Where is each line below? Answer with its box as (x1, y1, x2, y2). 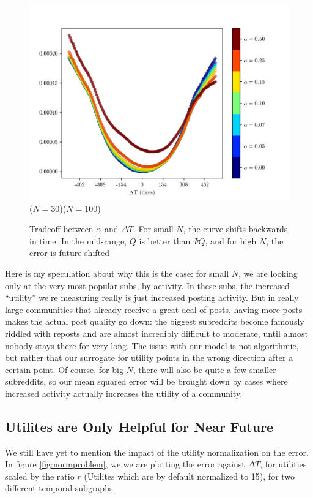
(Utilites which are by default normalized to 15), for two (84, 469, 295, 482)
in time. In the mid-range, (29, 234, 127, 247)
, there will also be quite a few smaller (133, 363, 276, 375)
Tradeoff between (29, 222, 94, 235)
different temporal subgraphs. (5, 481, 116, 494)
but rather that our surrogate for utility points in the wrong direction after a (5, 351, 293, 364)
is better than (139, 234, 191, 247)
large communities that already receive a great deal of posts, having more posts (5, 303, 303, 315)
